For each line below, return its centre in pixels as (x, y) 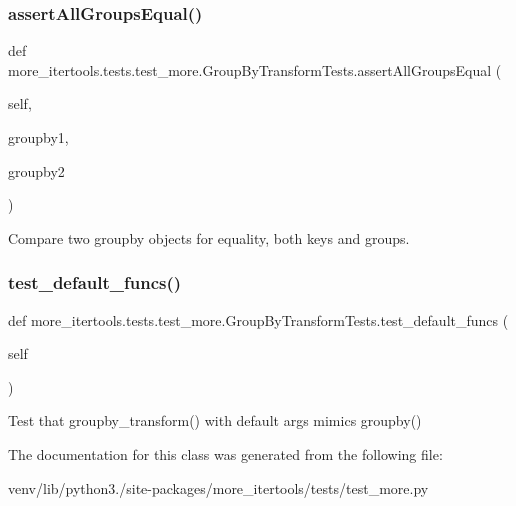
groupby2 (36, 170)
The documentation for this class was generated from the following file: (225, 453)
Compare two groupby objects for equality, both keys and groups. (209, 237)
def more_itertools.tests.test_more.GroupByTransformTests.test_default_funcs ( (258, 319)
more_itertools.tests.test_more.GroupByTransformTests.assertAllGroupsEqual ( (255, 69)
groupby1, (38, 137)
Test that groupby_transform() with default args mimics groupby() (215, 420)
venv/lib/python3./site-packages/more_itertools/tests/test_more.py (218, 487)
